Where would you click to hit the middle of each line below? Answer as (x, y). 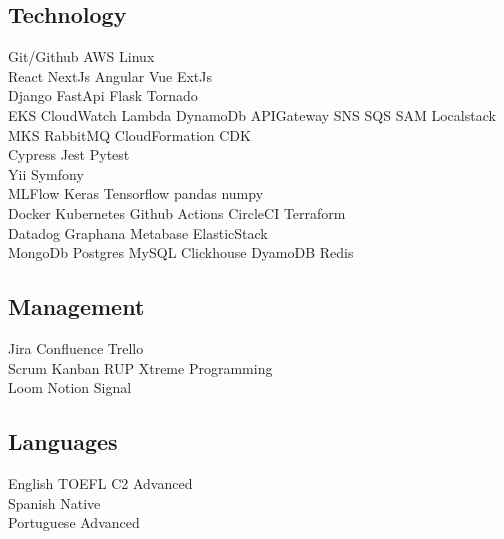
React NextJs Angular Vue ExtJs (110, 75)
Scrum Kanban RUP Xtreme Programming (140, 367)
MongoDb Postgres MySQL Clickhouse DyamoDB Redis (181, 252)
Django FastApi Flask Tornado (103, 95)
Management (76, 306)
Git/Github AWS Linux (81, 56)
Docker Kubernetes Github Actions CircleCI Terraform (177, 212)
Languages (63, 441)
